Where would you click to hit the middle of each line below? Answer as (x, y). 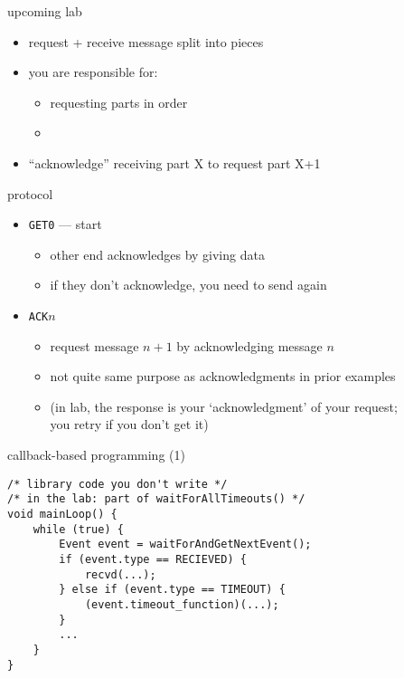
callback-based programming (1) (96, 455)
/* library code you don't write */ (117, 484)
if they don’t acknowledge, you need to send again (188, 285)
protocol (30, 193)
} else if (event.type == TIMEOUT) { (172, 590)
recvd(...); (120, 574)
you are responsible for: (93, 72)
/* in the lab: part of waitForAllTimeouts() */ (156, 499)
